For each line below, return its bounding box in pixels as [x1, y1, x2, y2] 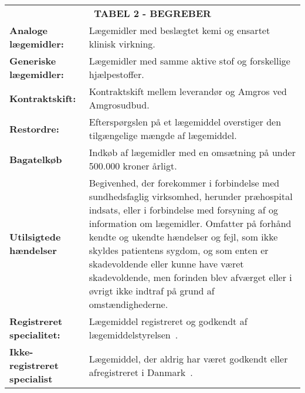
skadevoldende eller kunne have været [89, 257, 244, 270]
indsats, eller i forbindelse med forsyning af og [89, 203, 279, 216]
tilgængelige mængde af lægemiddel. [89, 128, 237, 142]
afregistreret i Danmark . [89, 365, 193, 379]
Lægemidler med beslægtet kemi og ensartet [89, 23, 270, 37]
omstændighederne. [89, 297, 168, 311]
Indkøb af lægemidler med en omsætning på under [89, 145, 296, 159]
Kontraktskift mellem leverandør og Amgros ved [89, 84, 287, 98]
